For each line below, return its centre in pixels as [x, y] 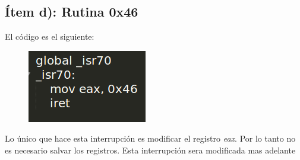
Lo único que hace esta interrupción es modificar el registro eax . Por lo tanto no [150, 138]
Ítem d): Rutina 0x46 [72, 12]
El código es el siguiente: [50, 36]
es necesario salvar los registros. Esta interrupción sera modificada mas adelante [150, 150]
